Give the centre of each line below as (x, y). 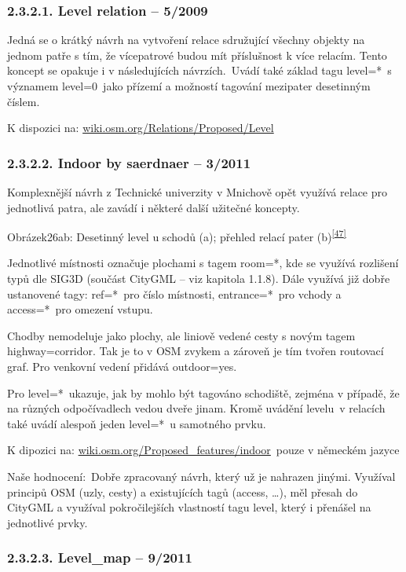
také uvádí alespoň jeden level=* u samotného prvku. (137, 423)
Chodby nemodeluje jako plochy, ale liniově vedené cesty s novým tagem (181, 335)
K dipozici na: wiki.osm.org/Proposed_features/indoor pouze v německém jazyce (203, 450)
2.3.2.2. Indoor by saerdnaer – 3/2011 (129, 162)
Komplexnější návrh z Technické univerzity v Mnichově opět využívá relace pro (197, 192)
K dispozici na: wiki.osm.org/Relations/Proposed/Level (141, 128)
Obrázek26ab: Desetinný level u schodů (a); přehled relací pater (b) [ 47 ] (177, 235)
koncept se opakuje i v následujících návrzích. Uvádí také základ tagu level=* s (199, 70)
